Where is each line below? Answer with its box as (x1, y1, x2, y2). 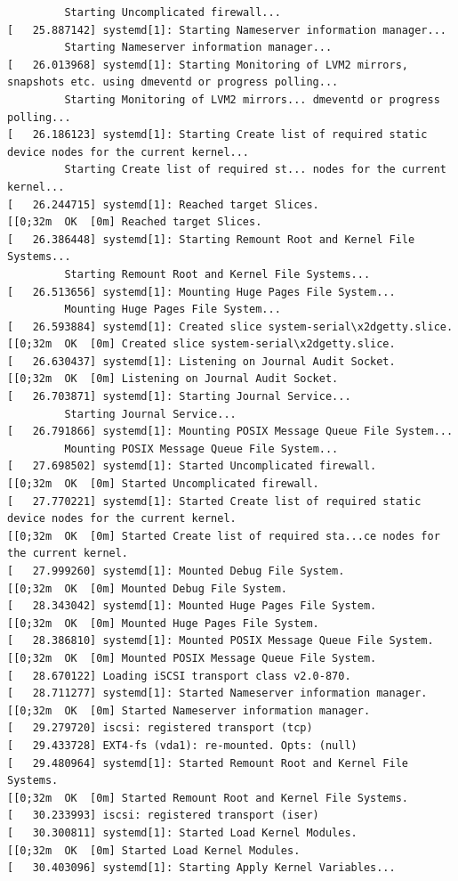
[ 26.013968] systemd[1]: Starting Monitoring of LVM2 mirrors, (7, 58, 409, 71)
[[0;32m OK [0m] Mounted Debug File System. (7, 582, 287, 595)
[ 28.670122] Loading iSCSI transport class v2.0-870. (7, 669, 351, 682)
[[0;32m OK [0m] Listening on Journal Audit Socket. (7, 372, 339, 386)
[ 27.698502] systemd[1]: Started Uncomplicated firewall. (7, 460, 377, 473)
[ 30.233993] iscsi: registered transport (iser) (7, 809, 319, 822)
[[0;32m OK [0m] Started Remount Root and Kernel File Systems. (7, 791, 409, 804)
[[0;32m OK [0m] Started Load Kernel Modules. (7, 844, 301, 857)
